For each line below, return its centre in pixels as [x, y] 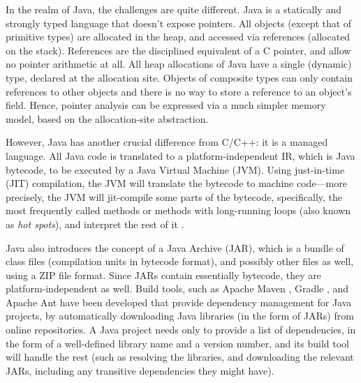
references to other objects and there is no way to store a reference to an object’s [179, 91]
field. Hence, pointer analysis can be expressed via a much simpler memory [166, 105]
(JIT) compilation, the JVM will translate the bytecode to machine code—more [176, 183]
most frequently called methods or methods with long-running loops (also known [178, 210]
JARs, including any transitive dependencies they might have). [140, 370]
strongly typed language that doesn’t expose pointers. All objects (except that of [179, 23]
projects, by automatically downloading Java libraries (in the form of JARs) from [180, 316]
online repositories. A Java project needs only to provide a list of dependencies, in [181, 330]
